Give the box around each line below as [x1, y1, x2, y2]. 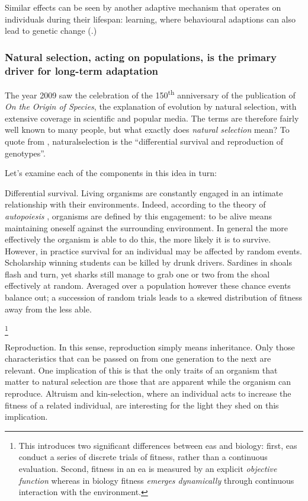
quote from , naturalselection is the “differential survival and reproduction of [5, 135, 283, 147]
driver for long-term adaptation [5, 63, 159, 78]
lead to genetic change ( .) [5, 24, 97, 37]
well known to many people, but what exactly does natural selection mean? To [5, 123, 290, 136]
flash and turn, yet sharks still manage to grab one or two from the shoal [5, 267, 270, 280]
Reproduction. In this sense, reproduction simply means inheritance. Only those [5, 340, 295, 353]
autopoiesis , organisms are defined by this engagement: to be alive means [5, 209, 272, 222]
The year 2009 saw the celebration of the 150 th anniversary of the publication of [5, 87, 296, 101]
